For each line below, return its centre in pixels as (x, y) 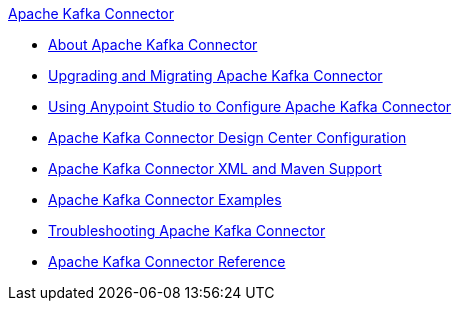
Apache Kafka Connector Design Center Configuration (227, 137)
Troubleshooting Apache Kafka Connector (187, 230)
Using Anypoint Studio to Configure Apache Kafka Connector (250, 106)
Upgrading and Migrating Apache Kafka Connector (215, 75)
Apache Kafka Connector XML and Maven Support (215, 168)
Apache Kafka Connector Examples (165, 199)
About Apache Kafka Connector (153, 44)
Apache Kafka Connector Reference (167, 261)
